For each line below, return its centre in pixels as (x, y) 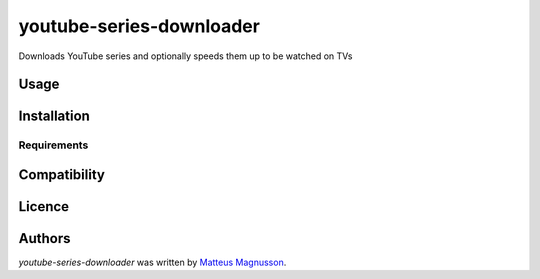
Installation (54, 116)
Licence (44, 206)
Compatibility (61, 174)
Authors (44, 238)
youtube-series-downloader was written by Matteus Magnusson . (152, 262)
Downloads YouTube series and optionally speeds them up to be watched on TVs (186, 56)
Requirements (53, 145)
